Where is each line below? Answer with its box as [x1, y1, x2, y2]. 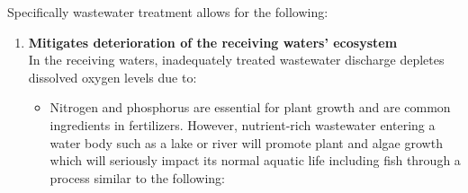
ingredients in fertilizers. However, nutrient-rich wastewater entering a [49, 115, 436, 134]
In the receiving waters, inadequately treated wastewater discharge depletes [28, 50, 445, 69]
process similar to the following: [49, 168, 225, 187]
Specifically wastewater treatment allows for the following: [7, 3, 328, 21]
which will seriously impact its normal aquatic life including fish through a [49, 151, 461, 170]
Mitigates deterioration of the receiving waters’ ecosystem [28, 32, 398, 51]
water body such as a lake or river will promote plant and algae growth [49, 133, 443, 152]
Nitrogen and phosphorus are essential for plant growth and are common [49, 98, 451, 117]
